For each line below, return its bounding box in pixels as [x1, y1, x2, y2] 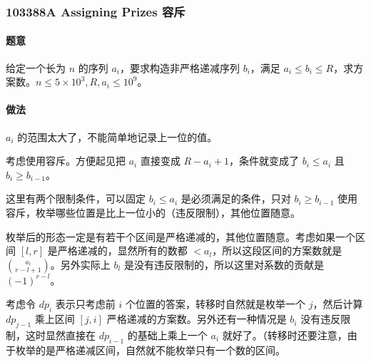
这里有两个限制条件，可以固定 [6, 191, 146, 206]
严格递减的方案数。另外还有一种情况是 [106, 311, 287, 326]
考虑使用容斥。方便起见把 [6, 153, 126, 168]
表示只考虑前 [55, 296, 116, 311]
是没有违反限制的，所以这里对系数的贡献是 [123, 257, 324, 271]
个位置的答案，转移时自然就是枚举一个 [126, 296, 306, 311]
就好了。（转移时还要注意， [222, 327, 347, 342]
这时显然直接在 [25, 327, 96, 342]
